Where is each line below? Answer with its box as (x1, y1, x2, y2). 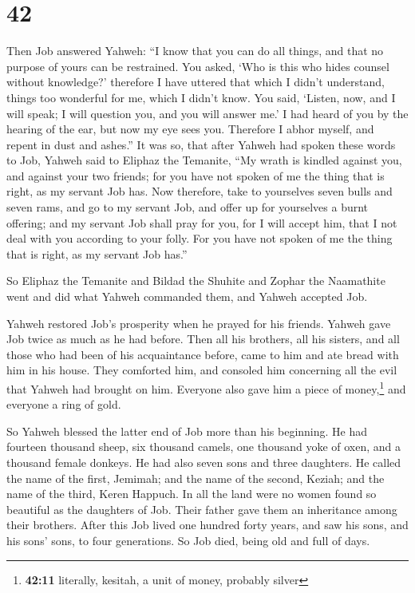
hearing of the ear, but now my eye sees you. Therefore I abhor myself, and (6, 121, 374, 137)
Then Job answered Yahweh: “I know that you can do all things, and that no (6, 42, 384, 59)
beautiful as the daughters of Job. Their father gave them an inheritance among (6, 500, 397, 517)
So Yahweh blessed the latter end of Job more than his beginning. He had (6, 422, 368, 439)
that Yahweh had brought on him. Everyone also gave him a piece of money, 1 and (6, 378, 406, 397)
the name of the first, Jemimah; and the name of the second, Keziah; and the (6, 469, 385, 486)
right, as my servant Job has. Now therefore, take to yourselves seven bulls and (6, 183, 393, 200)
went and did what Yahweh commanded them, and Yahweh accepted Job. (6, 288, 368, 305)
